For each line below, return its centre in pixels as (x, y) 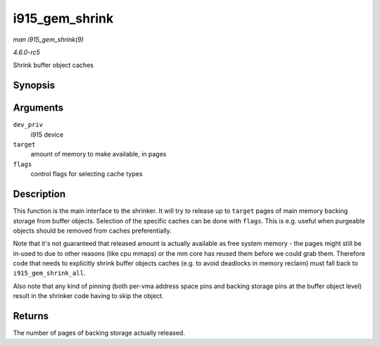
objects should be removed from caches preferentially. (92, 230)
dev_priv (28, 125)
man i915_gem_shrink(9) (49, 39)
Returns (31, 316)
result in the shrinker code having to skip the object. (88, 296)
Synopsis (34, 86)
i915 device (47, 135)
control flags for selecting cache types (87, 174)
